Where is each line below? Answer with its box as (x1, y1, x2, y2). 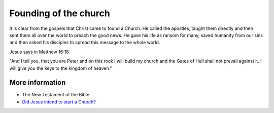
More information (9, 79, 66, 87)
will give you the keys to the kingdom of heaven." (9, 65, 112, 71)
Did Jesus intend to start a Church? (22, 99, 96, 105)
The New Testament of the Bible (22, 92, 90, 98)
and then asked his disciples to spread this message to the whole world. (9, 40, 160, 46)
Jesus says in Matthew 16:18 (9, 49, 70, 55)
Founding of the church (9, 8, 110, 19)
